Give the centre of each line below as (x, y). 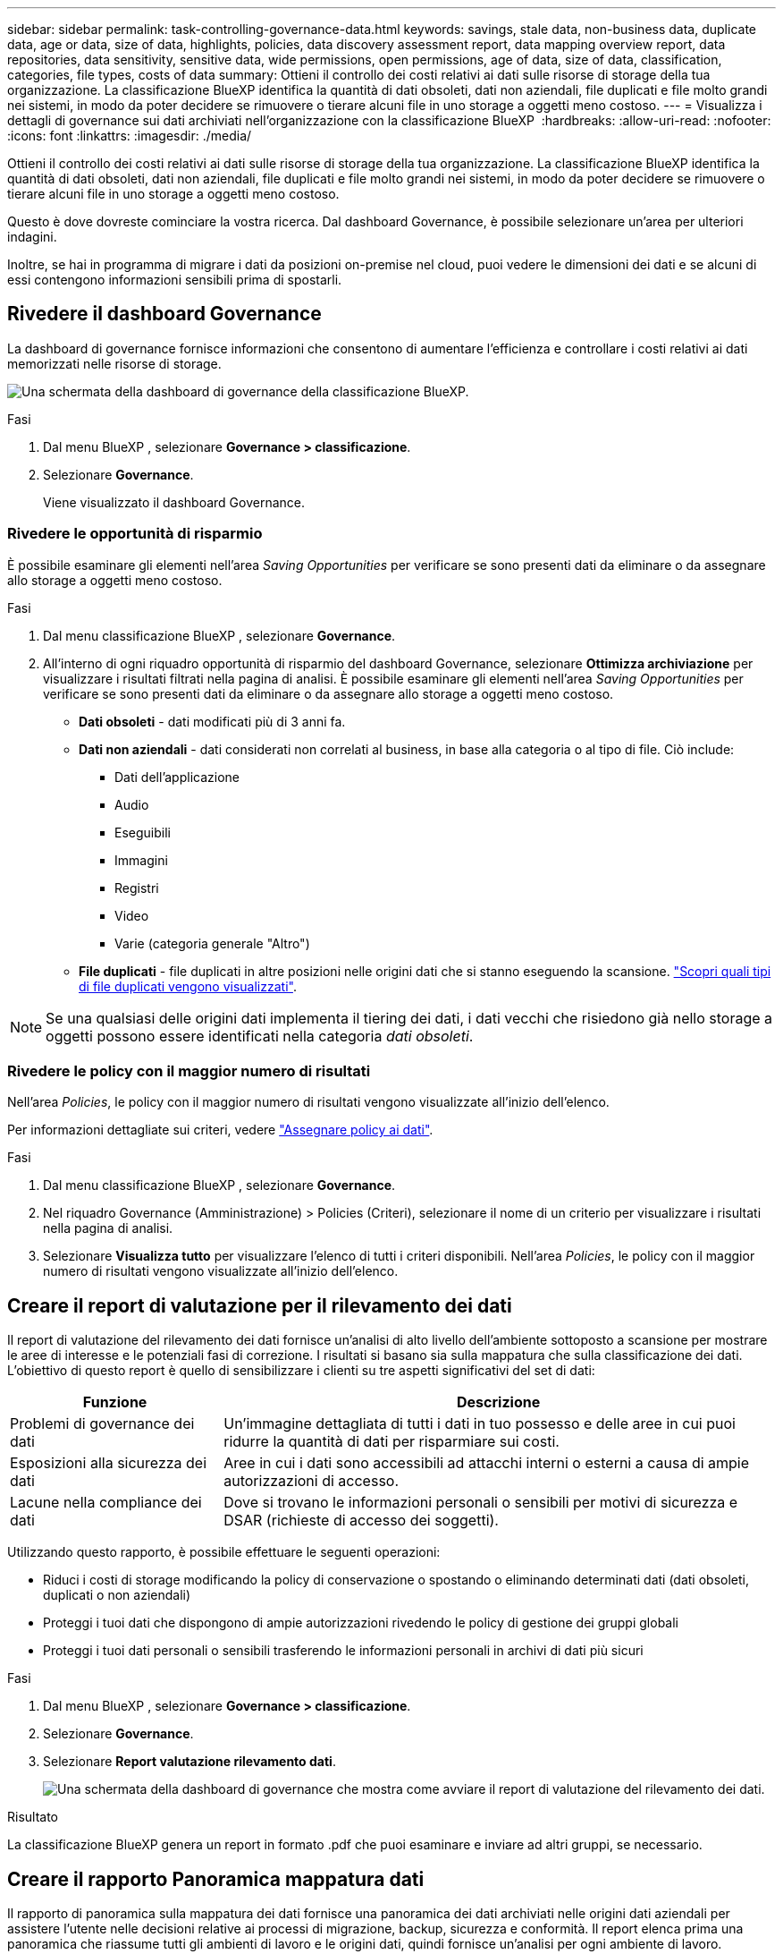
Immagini (141, 860)
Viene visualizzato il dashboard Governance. (174, 502)
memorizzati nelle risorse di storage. (114, 363)
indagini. (32, 237)
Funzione (115, 1402)
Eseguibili (143, 832)
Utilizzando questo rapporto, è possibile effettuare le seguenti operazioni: (224, 1552)
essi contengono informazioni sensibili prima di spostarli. (175, 280)
